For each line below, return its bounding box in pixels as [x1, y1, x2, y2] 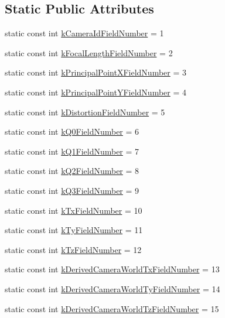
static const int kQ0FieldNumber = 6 [5, 125, 139, 138]
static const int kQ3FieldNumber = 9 [5, 184, 139, 196]
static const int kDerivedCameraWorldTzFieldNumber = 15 [5, 302, 219, 314]
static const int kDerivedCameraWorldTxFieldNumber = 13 [5, 263, 220, 275]
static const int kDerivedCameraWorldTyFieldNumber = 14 [5, 282, 220, 295]
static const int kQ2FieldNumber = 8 [5, 165, 139, 177]
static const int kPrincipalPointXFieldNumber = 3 [5, 66, 187, 78]
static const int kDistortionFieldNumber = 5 [5, 105, 165, 118]
